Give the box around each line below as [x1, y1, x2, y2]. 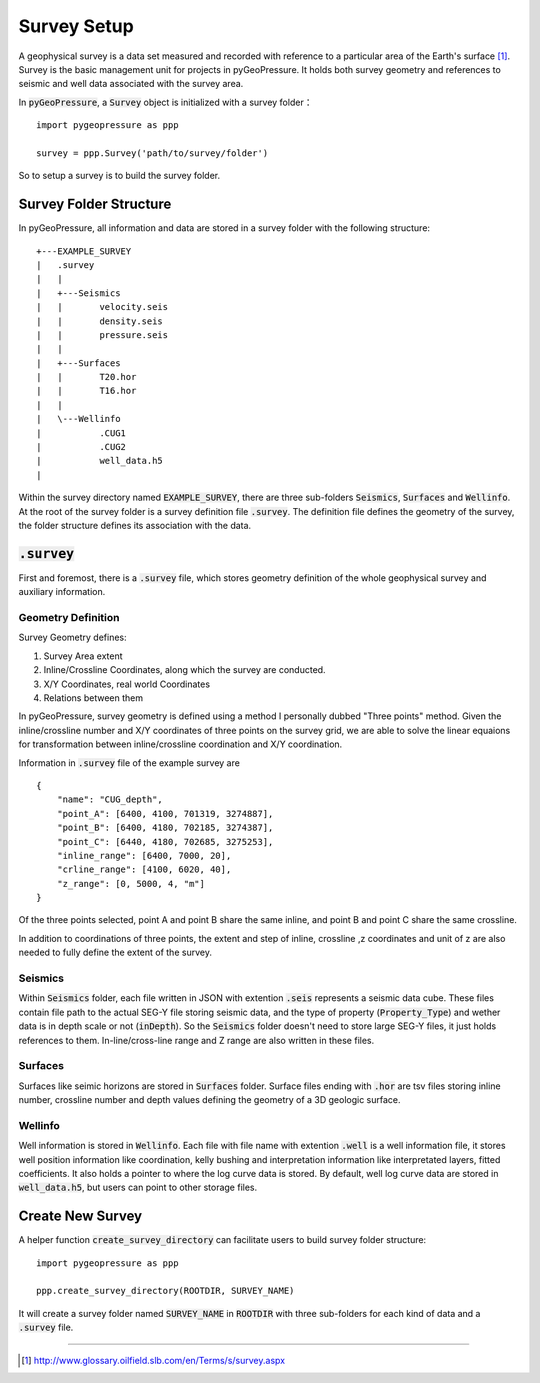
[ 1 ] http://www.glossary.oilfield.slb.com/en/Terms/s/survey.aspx [21, 1354, 285, 1366]
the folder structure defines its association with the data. [18, 520, 252, 531]
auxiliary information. [18, 586, 106, 598]
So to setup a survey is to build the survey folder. [18, 170, 221, 182]
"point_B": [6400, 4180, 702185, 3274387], [56, 822, 274, 834]
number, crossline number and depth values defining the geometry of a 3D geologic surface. [18, 1094, 401, 1106]
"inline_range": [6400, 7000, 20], [56, 850, 232, 861]
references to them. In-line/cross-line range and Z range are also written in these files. [18, 1034, 375, 1046]
